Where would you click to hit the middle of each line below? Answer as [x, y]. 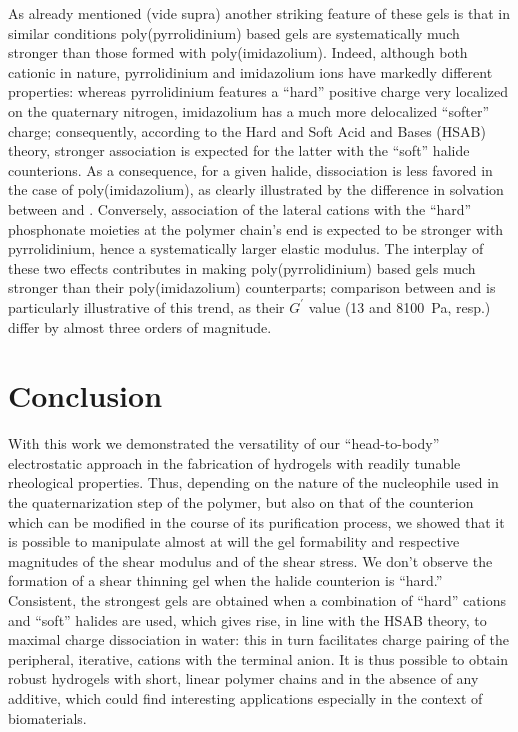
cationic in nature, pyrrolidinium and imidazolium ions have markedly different [250, 71]
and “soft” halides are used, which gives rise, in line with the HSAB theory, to [247, 619]
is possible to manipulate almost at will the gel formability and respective [234, 541]
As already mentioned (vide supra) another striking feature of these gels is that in [259, 13]
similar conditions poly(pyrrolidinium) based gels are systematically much [234, 32]
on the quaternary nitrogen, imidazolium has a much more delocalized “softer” [249, 110]
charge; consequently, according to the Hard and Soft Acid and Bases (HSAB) [247, 130]
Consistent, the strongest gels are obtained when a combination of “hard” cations [257, 599]
